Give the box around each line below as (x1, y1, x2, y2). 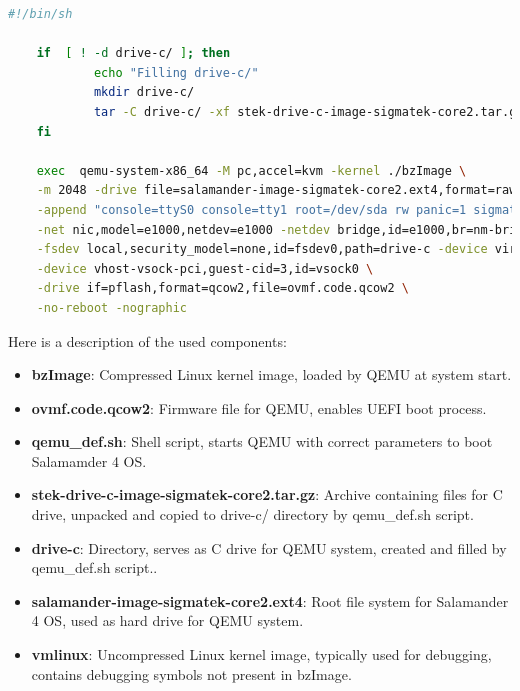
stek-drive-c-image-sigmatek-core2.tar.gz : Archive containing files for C (31, 484, 503, 505)
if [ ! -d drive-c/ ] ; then (36, 46, 231, 61)
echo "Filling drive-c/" (93, 65, 259, 80)
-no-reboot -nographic (36, 300, 187, 315)
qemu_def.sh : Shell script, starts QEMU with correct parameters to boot (31, 431, 493, 452)
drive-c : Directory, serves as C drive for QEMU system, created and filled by (31, 537, 507, 558)
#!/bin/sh (8, 7, 73, 21)
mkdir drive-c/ (93, 85, 195, 100)
